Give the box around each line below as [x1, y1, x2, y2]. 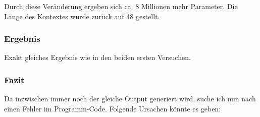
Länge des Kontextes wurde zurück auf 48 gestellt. [4, 11, 160, 21]
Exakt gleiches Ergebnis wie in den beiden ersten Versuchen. [4, 52, 191, 63]
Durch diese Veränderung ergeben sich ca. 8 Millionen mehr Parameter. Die [4, 1, 238, 11]
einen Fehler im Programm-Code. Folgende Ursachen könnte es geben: [4, 103, 221, 113]
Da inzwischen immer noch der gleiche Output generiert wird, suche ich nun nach [4, 93, 256, 104]
